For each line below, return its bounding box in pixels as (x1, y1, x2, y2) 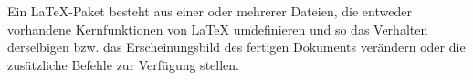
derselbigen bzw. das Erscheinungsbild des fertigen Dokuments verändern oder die (7, 37, 466, 56)
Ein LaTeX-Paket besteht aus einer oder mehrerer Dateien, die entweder (7, 2, 412, 20)
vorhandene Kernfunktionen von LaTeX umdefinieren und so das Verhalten (7, 19, 428, 38)
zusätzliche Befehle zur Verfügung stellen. (7, 55, 239, 74)
